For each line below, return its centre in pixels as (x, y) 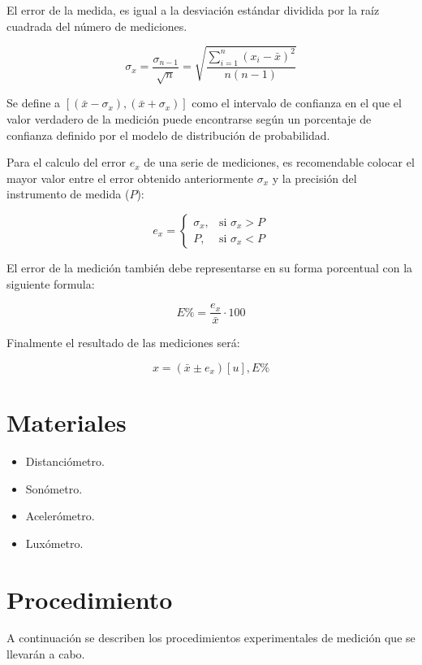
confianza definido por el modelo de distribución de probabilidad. (168, 135)
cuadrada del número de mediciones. (97, 26)
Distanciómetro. (65, 461)
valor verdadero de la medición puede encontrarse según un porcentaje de (189, 119)
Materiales (67, 422)
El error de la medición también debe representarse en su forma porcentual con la (210, 267)
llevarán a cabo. (46, 654)
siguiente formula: (51, 283)
